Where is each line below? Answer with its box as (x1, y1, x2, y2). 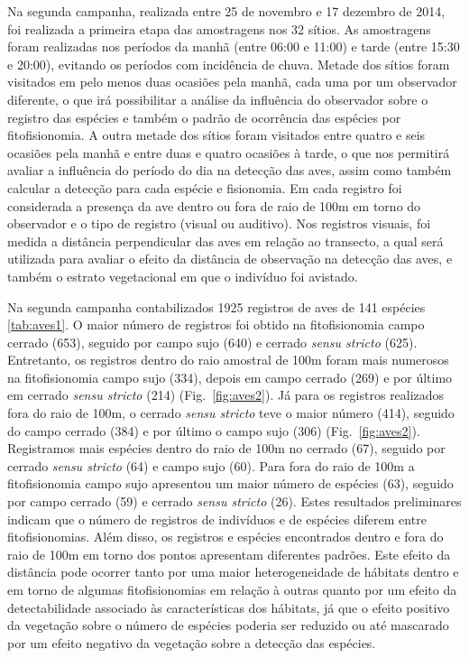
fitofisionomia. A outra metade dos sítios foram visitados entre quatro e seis (7, 125, 426, 144)
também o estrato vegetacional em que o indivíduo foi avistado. (7, 266, 358, 285)
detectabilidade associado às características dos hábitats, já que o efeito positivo (7, 598, 450, 616)
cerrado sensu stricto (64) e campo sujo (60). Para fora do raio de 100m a (7, 456, 415, 475)
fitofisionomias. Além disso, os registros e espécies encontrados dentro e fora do (7, 527, 444, 546)
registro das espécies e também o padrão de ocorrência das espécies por (7, 107, 401, 126)
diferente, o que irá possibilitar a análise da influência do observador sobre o (7, 89, 428, 108)
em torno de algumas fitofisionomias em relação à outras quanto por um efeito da (7, 580, 457, 598)
